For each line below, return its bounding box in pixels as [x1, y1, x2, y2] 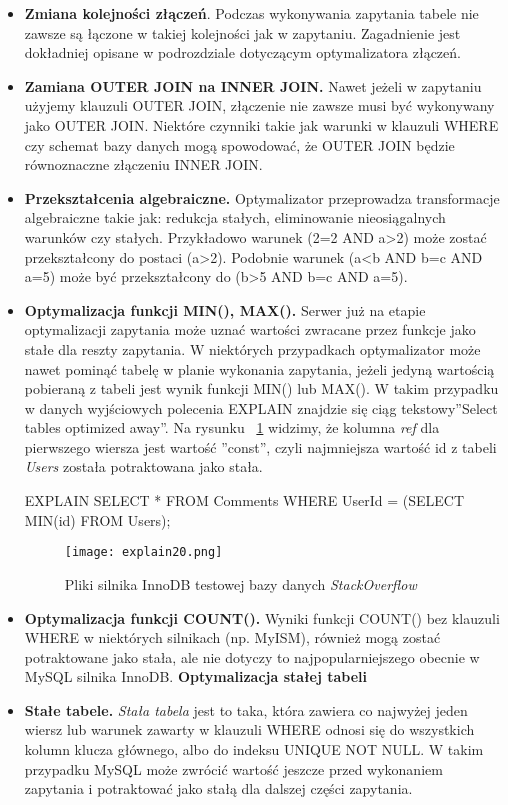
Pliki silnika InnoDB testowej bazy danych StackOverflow [64, 573, 417, 594]
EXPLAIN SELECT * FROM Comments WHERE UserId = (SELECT [24, 490, 465, 511]
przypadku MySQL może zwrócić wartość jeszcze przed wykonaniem [24, 758, 443, 779]
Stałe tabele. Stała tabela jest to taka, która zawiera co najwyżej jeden [24, 699, 468, 720]
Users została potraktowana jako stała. [24, 456, 263, 477]
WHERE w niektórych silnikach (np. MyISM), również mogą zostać [24, 627, 441, 648]
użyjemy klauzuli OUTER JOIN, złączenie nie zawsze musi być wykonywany [24, 95, 495, 116]
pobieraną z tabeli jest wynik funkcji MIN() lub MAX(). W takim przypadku [24, 378, 499, 399]
